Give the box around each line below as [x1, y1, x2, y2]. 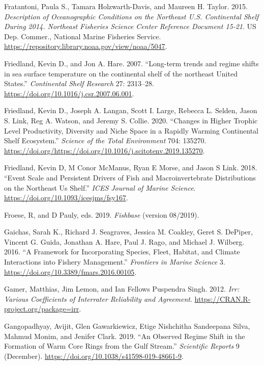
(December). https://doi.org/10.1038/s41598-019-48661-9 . [4, 350, 184, 361]
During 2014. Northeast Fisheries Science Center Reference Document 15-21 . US [4, 21, 256, 32]
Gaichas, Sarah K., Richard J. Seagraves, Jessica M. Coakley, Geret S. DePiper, [4, 226, 253, 237]
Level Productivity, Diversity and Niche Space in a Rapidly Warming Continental [4, 125, 258, 136]
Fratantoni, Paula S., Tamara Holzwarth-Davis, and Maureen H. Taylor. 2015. [4, 1, 248, 11]
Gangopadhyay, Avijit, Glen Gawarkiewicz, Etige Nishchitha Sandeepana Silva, [4, 321, 250, 331]
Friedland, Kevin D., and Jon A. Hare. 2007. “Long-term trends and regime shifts [4, 58, 259, 68]
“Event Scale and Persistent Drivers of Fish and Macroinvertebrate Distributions [4, 172, 256, 182]
